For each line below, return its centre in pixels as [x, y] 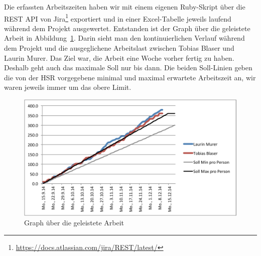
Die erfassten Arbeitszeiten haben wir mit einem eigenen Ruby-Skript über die [125, 7]
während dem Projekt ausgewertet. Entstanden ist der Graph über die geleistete [127, 28]
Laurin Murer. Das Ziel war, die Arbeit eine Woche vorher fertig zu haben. [119, 57]
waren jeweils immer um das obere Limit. [68, 87]
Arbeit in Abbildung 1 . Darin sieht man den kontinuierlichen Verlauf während [124, 38]
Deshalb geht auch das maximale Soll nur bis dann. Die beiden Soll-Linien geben [128, 68]
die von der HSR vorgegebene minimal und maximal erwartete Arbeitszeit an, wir [130, 77]
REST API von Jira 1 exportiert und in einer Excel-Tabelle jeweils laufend [118, 18]
